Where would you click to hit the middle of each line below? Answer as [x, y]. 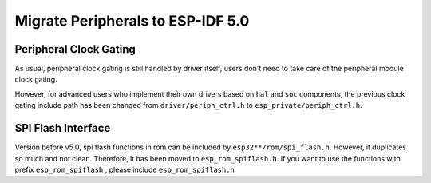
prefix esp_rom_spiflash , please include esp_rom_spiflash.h [125, 169]
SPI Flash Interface [63, 128]
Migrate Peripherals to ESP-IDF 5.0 [132, 21]
